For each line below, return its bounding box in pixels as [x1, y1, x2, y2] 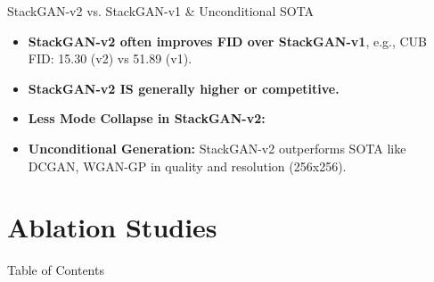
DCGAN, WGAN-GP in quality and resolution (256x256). [28, 156, 347, 175]
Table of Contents [7, 261, 104, 279]
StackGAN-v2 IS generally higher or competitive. [28, 79, 340, 97]
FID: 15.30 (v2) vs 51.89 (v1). [28, 49, 192, 68]
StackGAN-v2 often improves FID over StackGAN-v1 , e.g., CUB [28, 31, 428, 50]
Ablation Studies [7, 209, 217, 245]
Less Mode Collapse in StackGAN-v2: [28, 109, 266, 128]
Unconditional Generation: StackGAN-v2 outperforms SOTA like [28, 138, 406, 157]
